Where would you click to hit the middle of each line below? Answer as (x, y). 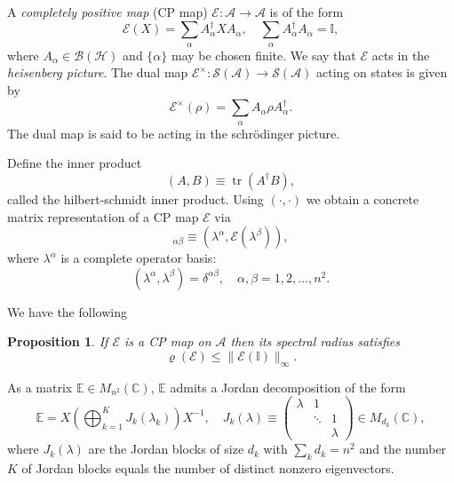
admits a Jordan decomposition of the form (288, 387)
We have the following (67, 311)
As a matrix (40, 387)
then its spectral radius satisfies (315, 341)
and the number (403, 449)
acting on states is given (382, 72)
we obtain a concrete (362, 198)
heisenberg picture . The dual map (98, 72)
